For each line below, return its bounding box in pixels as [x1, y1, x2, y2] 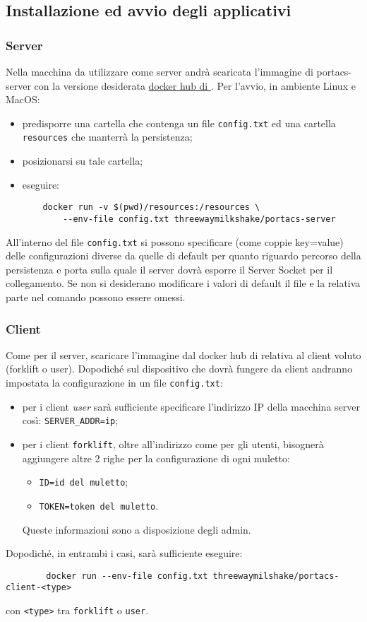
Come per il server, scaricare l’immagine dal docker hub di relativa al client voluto [6, 347, 361, 362]
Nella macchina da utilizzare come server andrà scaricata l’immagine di [6, 64, 313, 78]
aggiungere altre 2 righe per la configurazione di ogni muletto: [22, 450, 290, 465]
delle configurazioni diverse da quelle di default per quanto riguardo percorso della [6, 248, 361, 263]
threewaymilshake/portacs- [212, 570, 339, 581]
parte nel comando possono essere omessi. [6, 290, 186, 305]
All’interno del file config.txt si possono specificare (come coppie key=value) [6, 234, 344, 249]
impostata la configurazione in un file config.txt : [6, 375, 223, 390]
